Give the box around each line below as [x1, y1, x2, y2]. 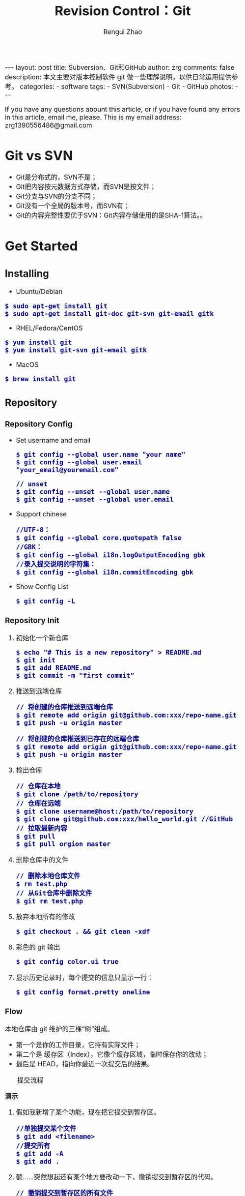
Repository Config [5, 419, 73, 429]
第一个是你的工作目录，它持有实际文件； [16, 1041, 141, 1049]
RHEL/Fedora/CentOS [16, 324, 83, 332]
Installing [5, 267, 49, 280]
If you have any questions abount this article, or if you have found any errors [5, 105, 240, 114]
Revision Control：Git [54, 2, 191, 19]
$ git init [16, 656, 56, 664]
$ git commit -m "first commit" [16, 671, 135, 680]
